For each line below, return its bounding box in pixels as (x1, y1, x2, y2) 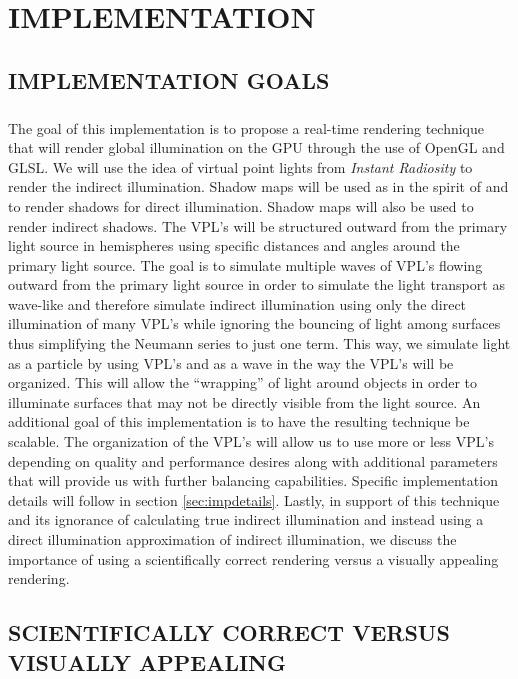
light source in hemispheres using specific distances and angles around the (8, 235, 460, 256)
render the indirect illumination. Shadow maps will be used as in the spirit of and (8, 176, 509, 197)
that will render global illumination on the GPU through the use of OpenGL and (8, 137, 505, 158)
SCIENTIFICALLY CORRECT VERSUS (8, 617, 450, 648)
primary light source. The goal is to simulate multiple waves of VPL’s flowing (8, 254, 483, 275)
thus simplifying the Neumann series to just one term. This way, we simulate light (8, 333, 511, 354)
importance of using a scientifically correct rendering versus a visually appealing (8, 548, 499, 569)
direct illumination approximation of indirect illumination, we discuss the (8, 529, 457, 549)
